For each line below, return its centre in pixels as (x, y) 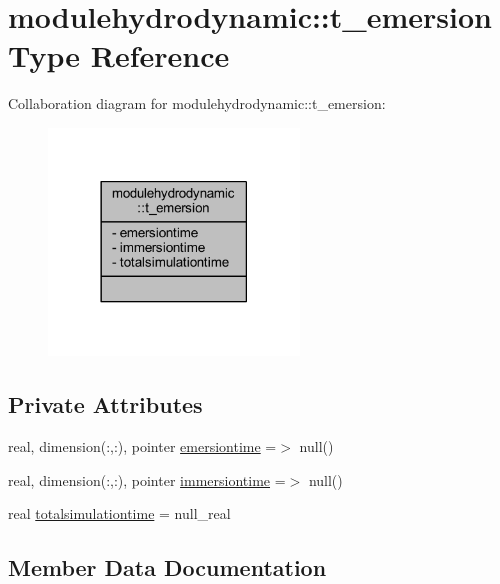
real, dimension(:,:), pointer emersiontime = (142, 446)
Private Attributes (105, 404)
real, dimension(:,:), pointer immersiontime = (147, 479)
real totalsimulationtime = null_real (119, 513)
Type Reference (119, 55)
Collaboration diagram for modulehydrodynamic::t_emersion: (197, 103)
